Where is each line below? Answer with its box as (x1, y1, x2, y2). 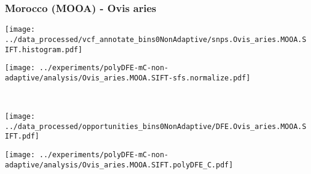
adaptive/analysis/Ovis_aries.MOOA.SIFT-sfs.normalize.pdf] (5, 73, 251, 82)
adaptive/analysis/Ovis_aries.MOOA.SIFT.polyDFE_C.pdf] (5, 160, 233, 169)
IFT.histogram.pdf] (5, 45, 82, 54)
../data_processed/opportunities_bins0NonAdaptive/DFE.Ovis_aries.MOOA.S (5, 122, 307, 131)
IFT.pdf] (5, 132, 40, 141)
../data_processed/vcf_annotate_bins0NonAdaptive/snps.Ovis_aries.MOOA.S (5, 35, 307, 44)
